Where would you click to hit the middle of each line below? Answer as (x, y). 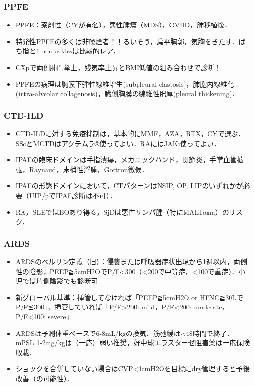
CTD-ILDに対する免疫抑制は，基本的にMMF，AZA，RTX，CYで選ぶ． (130, 133)
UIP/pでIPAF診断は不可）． (73, 195)
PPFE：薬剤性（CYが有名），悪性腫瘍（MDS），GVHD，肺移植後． (123, 25)
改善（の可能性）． (45, 378)
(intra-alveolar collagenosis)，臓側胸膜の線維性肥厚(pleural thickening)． (127, 93)
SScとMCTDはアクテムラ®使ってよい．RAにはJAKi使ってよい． (118, 143)
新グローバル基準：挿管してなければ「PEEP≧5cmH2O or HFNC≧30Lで (129, 297)
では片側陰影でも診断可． (63, 281)
